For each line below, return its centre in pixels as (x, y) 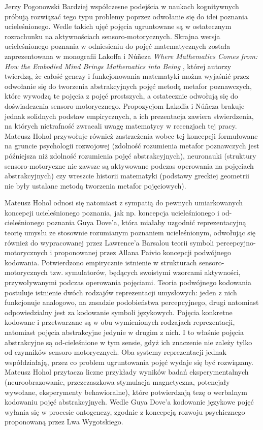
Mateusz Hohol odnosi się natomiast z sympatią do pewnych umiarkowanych (124, 203)
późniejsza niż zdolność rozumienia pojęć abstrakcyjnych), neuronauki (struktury (130, 155)
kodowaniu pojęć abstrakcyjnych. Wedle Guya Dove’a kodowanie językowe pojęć (129, 402)
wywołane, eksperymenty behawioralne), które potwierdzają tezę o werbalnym (126, 392)
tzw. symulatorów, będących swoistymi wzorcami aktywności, (145, 272)
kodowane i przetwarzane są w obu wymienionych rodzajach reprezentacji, (120, 322)
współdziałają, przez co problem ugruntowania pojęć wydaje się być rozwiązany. (129, 362)
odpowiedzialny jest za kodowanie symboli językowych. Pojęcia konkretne (119, 312)
